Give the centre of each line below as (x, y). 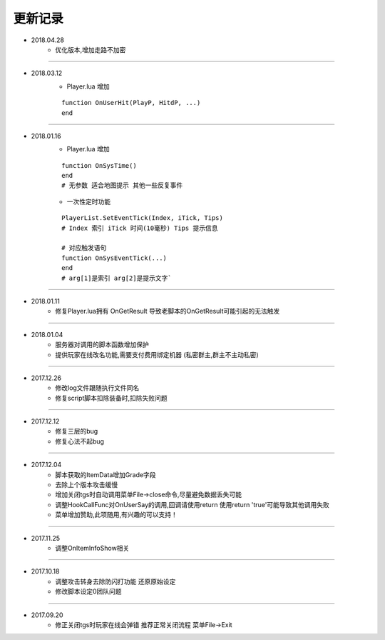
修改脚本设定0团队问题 (88, 591)
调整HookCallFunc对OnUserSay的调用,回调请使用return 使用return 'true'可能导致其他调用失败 (192, 504)
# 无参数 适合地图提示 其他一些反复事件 (122, 185)
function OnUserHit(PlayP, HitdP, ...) (131, 103)
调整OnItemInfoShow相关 (92, 548)
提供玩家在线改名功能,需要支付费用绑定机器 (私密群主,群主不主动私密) (157, 354)
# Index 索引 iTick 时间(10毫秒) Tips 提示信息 (140, 228)
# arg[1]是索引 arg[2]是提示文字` (117, 278)
